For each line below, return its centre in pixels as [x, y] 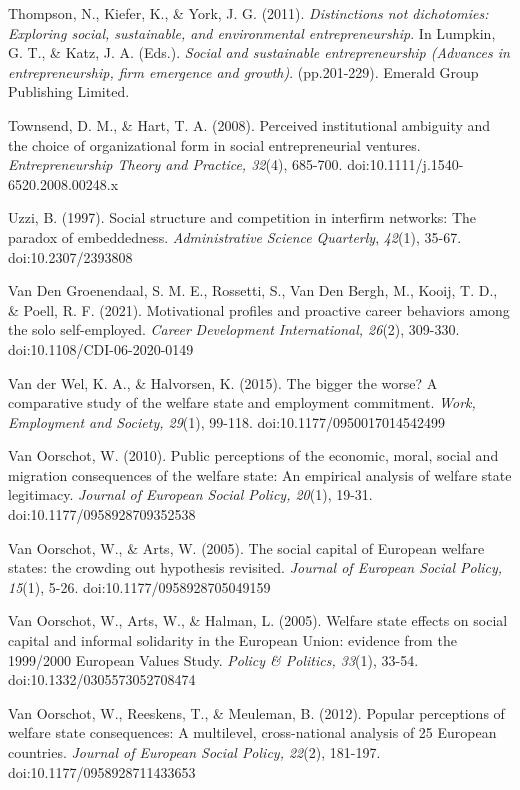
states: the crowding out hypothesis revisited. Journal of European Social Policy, [255, 567]
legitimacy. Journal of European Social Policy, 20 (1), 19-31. [190, 494]
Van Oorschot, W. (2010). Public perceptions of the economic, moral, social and [253, 455]
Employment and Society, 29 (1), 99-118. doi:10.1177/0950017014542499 [226, 421]
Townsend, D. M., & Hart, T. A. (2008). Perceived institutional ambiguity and [249, 124]
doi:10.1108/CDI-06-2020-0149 [101, 348]
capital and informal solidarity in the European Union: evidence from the [232, 640]
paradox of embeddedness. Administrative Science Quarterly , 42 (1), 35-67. [235, 236]
